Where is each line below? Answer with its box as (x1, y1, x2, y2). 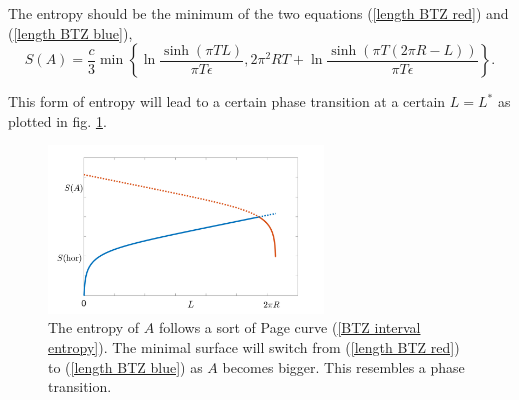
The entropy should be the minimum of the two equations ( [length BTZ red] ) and (8, 3, 509, 23)
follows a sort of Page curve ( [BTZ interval (158, 317, 421, 338)
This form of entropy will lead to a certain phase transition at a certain (8, 91, 446, 112)
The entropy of (48, 317, 140, 338)
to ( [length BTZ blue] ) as (48, 356, 203, 377)
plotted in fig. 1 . (8, 110, 107, 131)
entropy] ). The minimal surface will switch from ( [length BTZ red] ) (48, 337, 460, 358)
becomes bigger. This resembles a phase (222, 356, 465, 377)
